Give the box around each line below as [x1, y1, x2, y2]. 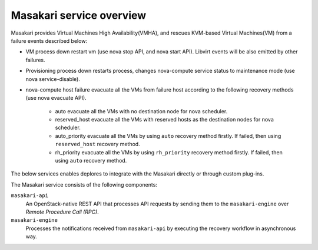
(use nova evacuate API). [25, 94, 87, 102]
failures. [25, 56, 45, 63]
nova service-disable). [25, 75, 81, 82]
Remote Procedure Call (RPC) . [25, 208, 100, 215]
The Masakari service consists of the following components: [11, 181, 157, 188]
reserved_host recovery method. [55, 141, 141, 148]
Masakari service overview [11, 9, 147, 22]
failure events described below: [11, 37, 88, 44]
